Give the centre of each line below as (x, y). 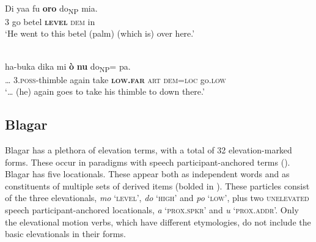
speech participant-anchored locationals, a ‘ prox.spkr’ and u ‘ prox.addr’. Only (152, 209)
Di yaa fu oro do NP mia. (51, 9)
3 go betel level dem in (50, 21)
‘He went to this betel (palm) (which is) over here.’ (100, 33)
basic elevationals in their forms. (65, 234)
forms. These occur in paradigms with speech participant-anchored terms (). (148, 162)
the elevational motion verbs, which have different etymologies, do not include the (158, 222)
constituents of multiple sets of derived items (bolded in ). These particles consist (157, 185)
